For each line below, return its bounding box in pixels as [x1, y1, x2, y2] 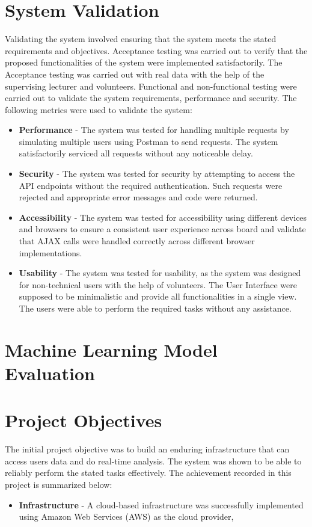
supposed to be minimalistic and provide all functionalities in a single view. [19, 290, 297, 303]
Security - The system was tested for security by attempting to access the [19, 167, 295, 180]
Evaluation [5, 360, 95, 385]
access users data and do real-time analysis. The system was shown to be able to [5, 454, 302, 467]
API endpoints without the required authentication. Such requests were [19, 179, 283, 191]
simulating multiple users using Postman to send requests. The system [19, 135, 278, 147]
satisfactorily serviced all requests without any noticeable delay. [19, 147, 253, 159]
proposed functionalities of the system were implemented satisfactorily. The [5, 56, 283, 69]
